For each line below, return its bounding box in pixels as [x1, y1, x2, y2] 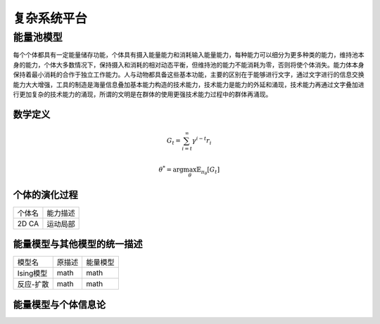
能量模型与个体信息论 [13, 299, 106, 311]
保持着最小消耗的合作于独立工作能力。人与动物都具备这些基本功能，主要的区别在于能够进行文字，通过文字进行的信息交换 [13, 70, 365, 79]
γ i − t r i [191, 136, 212, 146]
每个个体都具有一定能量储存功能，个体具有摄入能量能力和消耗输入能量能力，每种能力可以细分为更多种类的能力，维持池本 [13, 51, 365, 59]
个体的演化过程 [13, 188, 78, 200]
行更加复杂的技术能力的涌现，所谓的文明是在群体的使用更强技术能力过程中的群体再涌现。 [13, 90, 272, 98]
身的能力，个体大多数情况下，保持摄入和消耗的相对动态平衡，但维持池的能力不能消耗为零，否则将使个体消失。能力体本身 [13, 60, 365, 69]
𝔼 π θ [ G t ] [196, 166, 220, 176]
